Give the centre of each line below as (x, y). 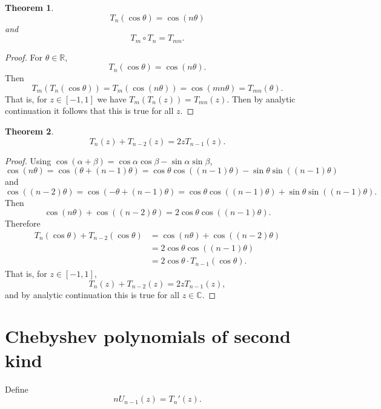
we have (112, 98)
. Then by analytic (261, 98)
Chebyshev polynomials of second (148, 336)
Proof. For (24, 57)
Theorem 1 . (29, 7)
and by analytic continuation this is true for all (92, 294)
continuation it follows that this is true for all (89, 111)
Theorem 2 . (29, 131)
